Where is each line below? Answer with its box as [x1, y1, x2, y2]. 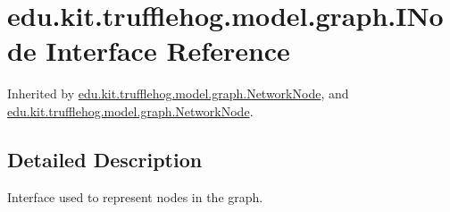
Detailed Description [7, 145, 203, 173]
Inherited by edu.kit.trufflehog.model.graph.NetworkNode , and [7, 84, 349, 103]
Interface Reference [46, 32, 290, 69]
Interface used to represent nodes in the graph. [7, 187, 263, 206]
